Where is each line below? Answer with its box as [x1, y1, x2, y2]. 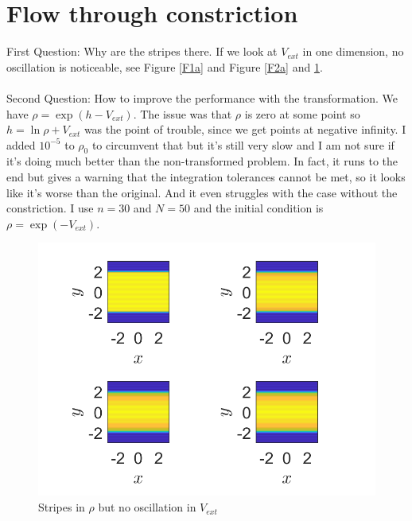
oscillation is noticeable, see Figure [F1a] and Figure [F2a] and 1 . [6, 58, 323, 75]
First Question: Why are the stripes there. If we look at [6, 43, 278, 60]
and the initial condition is [193, 200, 324, 216]
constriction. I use [6, 200, 94, 216]
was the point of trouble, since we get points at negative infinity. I [84, 121, 406, 138]
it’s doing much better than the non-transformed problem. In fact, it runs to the [6, 153, 398, 169]
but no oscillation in [98, 499, 196, 515]
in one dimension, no [302, 43, 404, 60]
